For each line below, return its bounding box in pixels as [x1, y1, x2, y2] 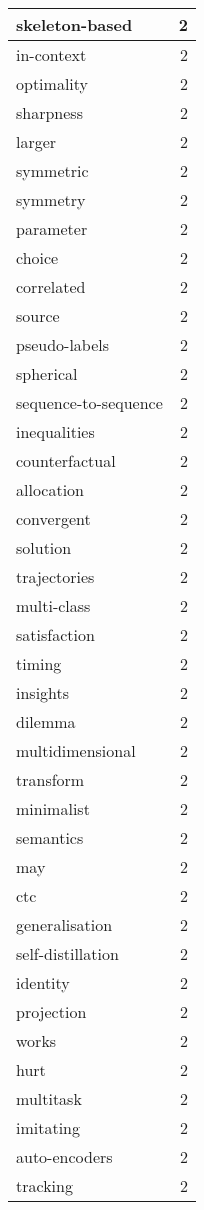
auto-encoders [16, 1145, 113, 1168]
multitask [16, 1087, 82, 1110]
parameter [16, 217, 88, 240]
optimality [16, 72, 89, 95]
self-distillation [16, 942, 119, 965]
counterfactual [16, 449, 116, 472]
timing [16, 652, 62, 675]
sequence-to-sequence [16, 391, 163, 414]
